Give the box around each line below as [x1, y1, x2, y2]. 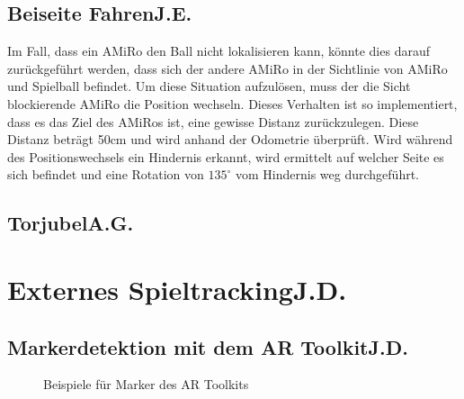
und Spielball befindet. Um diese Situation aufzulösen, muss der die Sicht [7, 77, 411, 95]
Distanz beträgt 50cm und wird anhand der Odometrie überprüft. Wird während [7, 130, 453, 149]
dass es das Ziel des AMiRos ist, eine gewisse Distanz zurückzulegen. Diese [7, 112, 419, 131]
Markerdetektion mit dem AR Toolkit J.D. [7, 332, 408, 360]
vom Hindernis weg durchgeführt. [236, 165, 419, 184]
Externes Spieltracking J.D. [7, 270, 347, 307]
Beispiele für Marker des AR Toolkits [43, 375, 249, 394]
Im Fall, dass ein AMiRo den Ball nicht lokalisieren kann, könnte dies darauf [7, 41, 430, 60]
